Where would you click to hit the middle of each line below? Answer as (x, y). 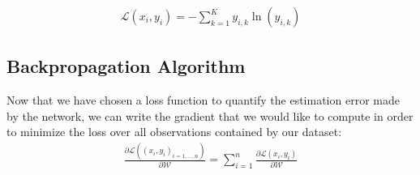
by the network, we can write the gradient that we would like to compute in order (210, 115)
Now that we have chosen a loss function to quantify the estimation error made (203, 100)
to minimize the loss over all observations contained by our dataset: (174, 132)
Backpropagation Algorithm (126, 66)
